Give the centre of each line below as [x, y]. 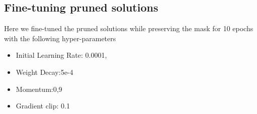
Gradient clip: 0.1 [43, 106]
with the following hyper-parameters [60, 38]
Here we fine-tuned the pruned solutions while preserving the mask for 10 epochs [129, 28]
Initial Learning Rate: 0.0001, [61, 55]
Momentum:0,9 [39, 89]
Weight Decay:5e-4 [45, 72]
